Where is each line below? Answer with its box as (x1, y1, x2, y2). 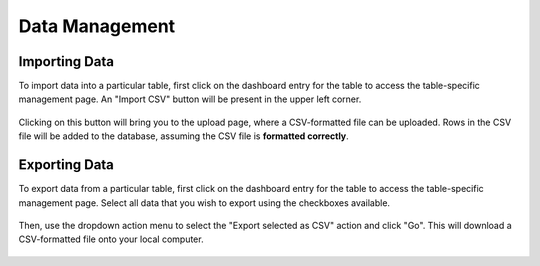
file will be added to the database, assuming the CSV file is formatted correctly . (18, 130, 349, 142)
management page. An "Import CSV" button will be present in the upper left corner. (18, 93, 362, 105)
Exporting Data (18, 156, 115, 174)
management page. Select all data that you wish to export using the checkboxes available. (18, 196, 390, 209)
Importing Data (18, 53, 115, 70)
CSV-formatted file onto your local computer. (18, 233, 204, 245)
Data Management (18, 15, 176, 37)
